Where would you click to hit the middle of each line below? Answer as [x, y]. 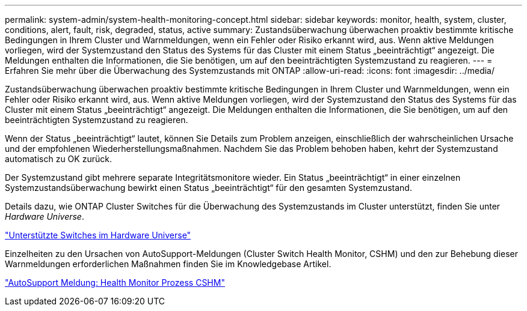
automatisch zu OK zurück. [58, 159]
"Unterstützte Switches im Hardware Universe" [98, 235]
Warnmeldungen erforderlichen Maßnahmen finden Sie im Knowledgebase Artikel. [168, 264]
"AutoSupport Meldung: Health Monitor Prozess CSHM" [115, 282]
